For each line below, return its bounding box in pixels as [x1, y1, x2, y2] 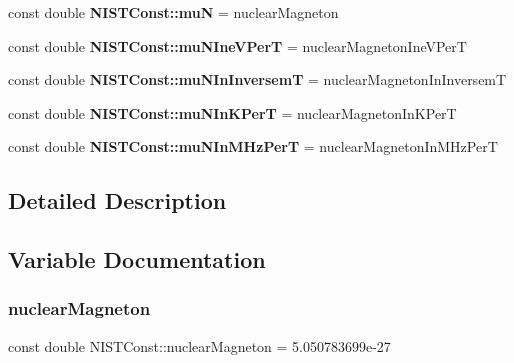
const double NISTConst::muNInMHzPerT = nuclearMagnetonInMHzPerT [8, 136, 498, 157]
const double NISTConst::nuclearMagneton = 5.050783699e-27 [8, 335, 391, 356]
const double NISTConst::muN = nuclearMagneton [8, 2, 339, 22]
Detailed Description [8, 185, 227, 216]
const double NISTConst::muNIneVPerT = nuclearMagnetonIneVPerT [8, 35, 467, 56]
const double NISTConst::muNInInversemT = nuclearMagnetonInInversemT [8, 69, 507, 90]
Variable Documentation [8, 244, 266, 275]
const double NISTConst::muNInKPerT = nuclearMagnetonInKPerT [8, 102, 457, 123]
